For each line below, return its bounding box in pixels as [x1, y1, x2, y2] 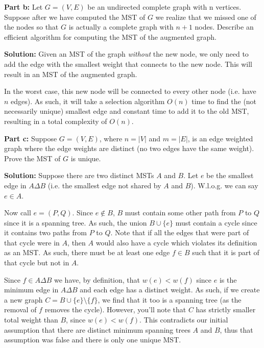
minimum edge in [4, 284, 59, 295]
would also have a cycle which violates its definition [95, 237, 257, 247]
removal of [4, 304, 37, 315]
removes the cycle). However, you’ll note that [44, 304, 186, 315]
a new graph [4, 294, 43, 305]
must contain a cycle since [175, 217, 257, 228]
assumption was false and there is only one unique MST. [4, 334, 181, 345]
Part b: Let [4, 2, 43, 12]
